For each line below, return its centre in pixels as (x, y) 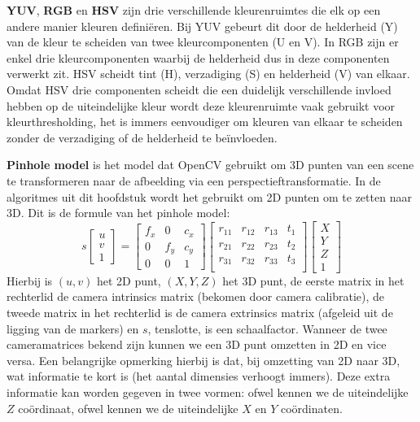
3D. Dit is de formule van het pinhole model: (118, 213)
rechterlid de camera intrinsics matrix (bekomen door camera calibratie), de (196, 296)
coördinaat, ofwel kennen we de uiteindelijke (128, 408)
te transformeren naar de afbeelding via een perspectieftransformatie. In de (194, 180)
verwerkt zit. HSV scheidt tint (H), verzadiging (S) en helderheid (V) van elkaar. (208, 74)
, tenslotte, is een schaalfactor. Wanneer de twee (267, 328)
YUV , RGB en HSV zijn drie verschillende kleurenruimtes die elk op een (194, 10)
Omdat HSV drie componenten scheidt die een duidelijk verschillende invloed (199, 89)
